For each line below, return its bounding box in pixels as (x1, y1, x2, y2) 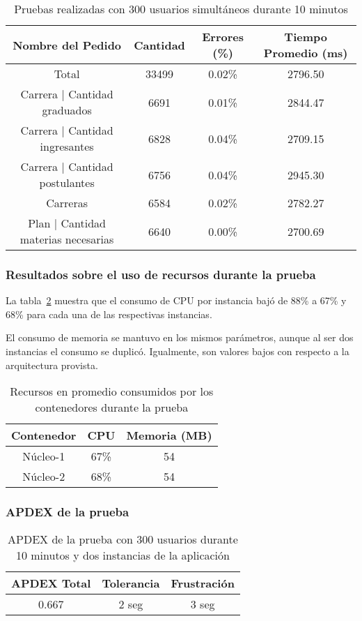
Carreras (46, 195, 88, 211)
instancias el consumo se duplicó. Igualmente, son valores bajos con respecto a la (6, 344, 349, 358)
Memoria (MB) (126, 427, 212, 444)
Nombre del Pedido (13, 36, 122, 53)
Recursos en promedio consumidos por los (10, 383, 214, 400)
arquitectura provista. (6, 357, 98, 372)
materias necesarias (19, 231, 114, 247)
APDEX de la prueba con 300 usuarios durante (8, 531, 238, 548)
